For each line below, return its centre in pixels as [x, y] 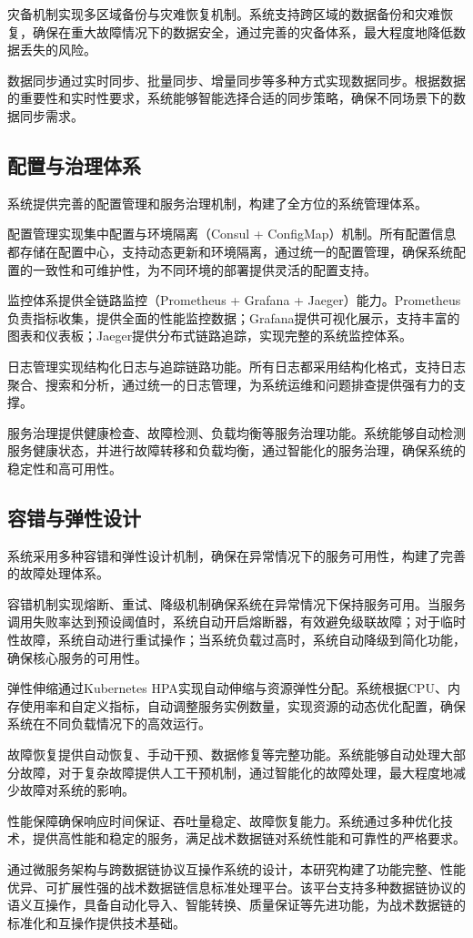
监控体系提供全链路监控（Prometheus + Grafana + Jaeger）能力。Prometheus [234, 300]
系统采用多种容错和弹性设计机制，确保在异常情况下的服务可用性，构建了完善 [236, 555]
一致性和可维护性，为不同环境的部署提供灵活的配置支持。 [204, 269]
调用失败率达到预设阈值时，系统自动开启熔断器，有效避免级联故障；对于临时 [236, 622]
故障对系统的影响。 [77, 790]
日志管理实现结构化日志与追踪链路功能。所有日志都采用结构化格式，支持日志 [236, 366]
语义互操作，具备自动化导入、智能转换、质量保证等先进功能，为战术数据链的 [236, 905]
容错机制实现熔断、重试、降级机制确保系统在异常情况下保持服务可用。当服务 [236, 603]
